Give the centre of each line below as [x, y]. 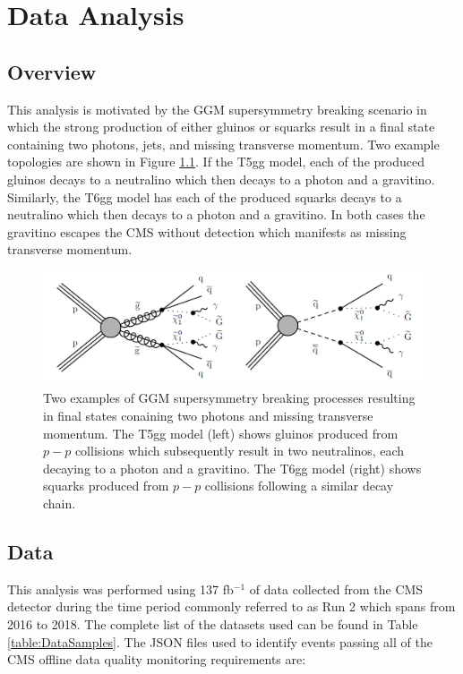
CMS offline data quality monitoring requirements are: [157, 659]
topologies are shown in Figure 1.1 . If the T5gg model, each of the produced [216, 162]
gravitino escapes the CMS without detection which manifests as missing [207, 231]
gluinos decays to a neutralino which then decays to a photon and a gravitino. [221, 179]
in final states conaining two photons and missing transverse [208, 416]
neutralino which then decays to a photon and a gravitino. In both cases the [216, 214]
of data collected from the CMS [336, 589]
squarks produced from [106, 486]
